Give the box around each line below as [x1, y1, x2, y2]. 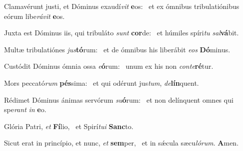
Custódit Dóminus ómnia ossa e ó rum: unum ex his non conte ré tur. [4, 61, 213, 71]
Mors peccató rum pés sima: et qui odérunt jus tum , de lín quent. [4, 77, 199, 88]
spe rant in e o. [4, 104, 46, 115]
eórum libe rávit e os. [4, 10, 65, 21]
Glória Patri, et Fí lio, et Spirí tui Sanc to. [4, 121, 133, 131]
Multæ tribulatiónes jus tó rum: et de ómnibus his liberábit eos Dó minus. [4, 44, 230, 54]
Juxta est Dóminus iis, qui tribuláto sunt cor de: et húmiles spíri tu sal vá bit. [4, 27, 239, 38]
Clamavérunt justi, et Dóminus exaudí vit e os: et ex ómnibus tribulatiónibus [4, 1, 239, 11]
